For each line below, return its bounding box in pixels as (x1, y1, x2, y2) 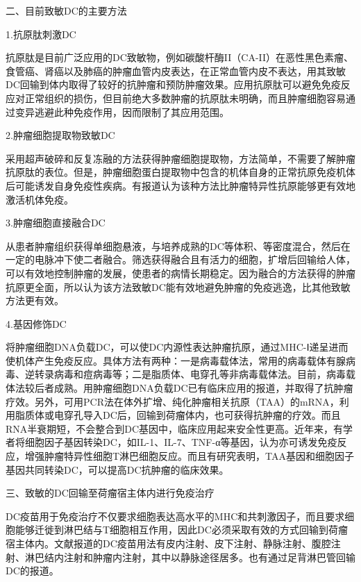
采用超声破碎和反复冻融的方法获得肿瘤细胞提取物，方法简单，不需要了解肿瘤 (6, 151, 355, 165)
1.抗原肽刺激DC (6, 26, 76, 41)
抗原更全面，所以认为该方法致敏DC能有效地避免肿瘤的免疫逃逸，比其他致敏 (6, 279, 351, 294)
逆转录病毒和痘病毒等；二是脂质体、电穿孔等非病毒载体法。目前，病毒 (24, 367, 346, 381)
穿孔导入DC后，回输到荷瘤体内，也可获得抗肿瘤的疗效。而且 (63, 408, 341, 422)
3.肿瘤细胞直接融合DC (6, 215, 106, 230)
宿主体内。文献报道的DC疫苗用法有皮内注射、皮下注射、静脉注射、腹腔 (6, 536, 331, 550)
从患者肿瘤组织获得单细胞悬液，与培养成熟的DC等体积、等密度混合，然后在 (6, 238, 351, 253)
